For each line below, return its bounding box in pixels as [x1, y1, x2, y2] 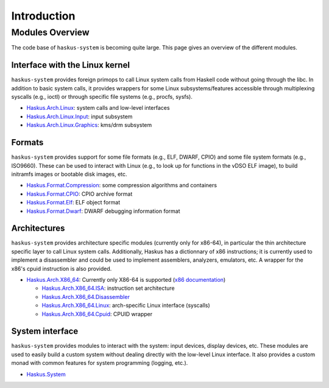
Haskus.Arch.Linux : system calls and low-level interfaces [26, 104, 170, 112]
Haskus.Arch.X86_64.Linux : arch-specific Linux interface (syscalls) [41, 302, 210, 309]
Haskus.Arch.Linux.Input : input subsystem [26, 113, 133, 120]
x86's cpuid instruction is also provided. [11, 265, 112, 272]
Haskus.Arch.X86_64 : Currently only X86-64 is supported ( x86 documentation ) [26, 276, 226, 283]
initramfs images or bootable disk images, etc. [11, 170, 127, 178]
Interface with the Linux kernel [11, 60, 130, 70]
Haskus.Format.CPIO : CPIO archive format [26, 190, 133, 198]
